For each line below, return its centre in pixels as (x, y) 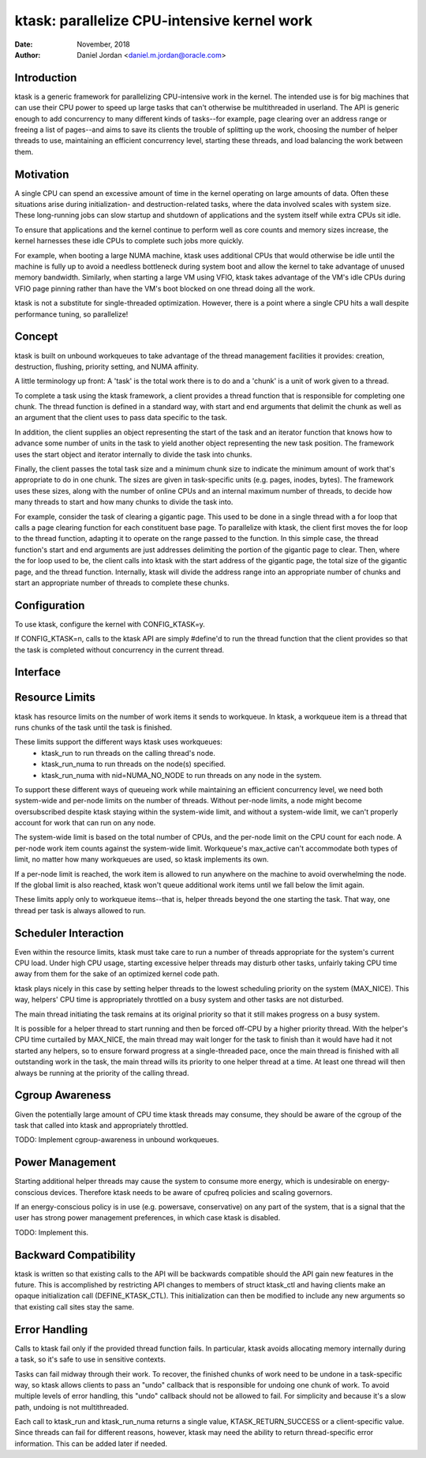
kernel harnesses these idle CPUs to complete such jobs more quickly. (129, 241)
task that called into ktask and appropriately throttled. (101, 1125)
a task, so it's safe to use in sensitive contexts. (90, 1359)
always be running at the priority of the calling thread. (102, 1073)
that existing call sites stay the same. (74, 1306)
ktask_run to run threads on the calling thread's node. (129, 753)
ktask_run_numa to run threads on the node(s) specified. (134, 764)
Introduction (46, 78)
